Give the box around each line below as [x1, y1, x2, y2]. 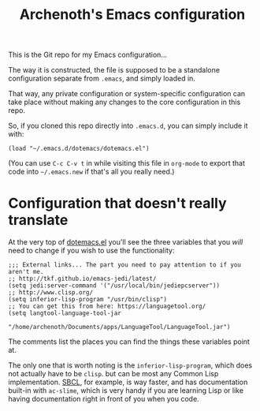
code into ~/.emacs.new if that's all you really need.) [8, 167, 175, 177]
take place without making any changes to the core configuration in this [8, 97, 241, 107]
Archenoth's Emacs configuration [19, 6, 246, 24]
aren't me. [8, 268, 44, 276]
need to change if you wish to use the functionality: [8, 246, 175, 256]
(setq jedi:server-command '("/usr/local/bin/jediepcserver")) [8, 282, 221, 290]
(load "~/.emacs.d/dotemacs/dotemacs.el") [8, 144, 150, 153]
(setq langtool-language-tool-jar [8, 309, 122, 317]
